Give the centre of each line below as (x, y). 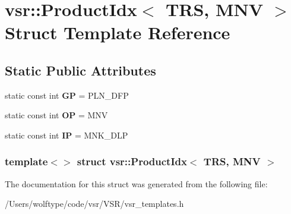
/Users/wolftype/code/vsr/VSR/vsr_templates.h (94, 204)
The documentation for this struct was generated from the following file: (136, 183)
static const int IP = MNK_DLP (67, 135)
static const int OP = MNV (56, 115)
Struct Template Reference (118, 32)
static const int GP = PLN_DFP (67, 95)
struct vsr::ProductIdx (132, 161)
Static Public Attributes (80, 70)
